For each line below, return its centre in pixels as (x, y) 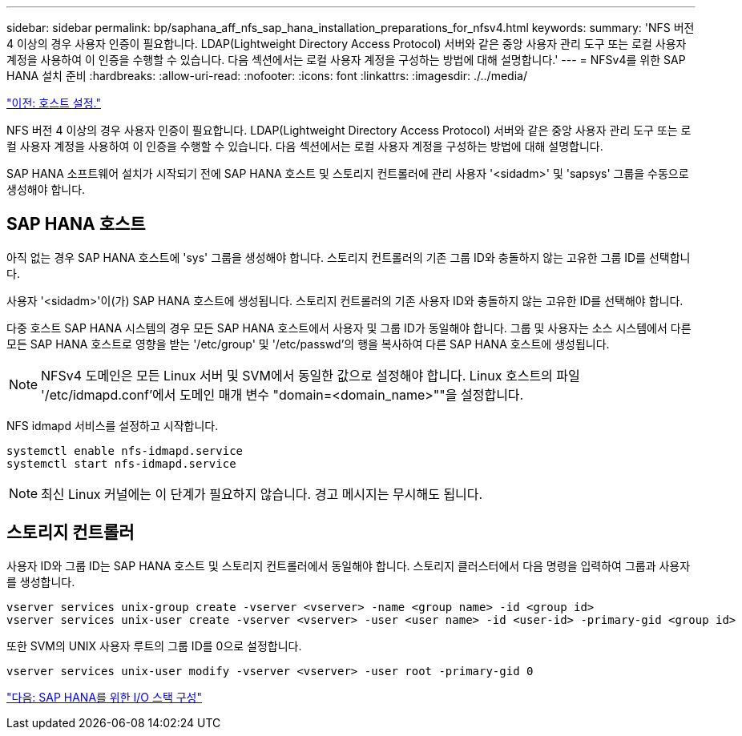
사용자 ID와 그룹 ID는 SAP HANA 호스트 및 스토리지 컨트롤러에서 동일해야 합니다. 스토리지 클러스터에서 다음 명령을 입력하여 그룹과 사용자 (349, 565)
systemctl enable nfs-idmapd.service (125, 450)
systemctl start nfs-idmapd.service (121, 463)
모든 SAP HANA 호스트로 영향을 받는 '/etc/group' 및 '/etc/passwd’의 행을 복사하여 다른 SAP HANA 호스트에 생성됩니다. (308, 344)
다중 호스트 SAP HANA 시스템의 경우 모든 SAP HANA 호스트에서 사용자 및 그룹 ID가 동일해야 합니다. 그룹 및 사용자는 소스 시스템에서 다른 (349, 328)
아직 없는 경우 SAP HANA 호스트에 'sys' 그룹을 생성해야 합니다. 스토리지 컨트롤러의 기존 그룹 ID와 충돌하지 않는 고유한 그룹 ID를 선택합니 (349, 257)
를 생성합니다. (41, 581)
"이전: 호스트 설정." (54, 103)
